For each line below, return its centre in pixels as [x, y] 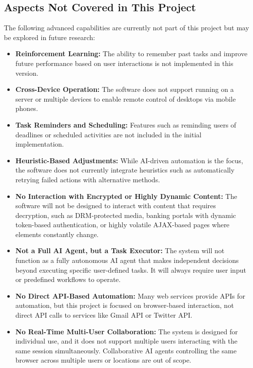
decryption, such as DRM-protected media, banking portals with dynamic [126, 215]
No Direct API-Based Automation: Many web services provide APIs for [130, 295]
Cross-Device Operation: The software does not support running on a [125, 89]
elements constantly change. [57, 234]
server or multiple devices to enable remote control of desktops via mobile [126, 98]
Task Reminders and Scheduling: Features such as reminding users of [126, 124]
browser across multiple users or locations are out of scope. [103, 360]
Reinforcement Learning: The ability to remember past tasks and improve [131, 54]
